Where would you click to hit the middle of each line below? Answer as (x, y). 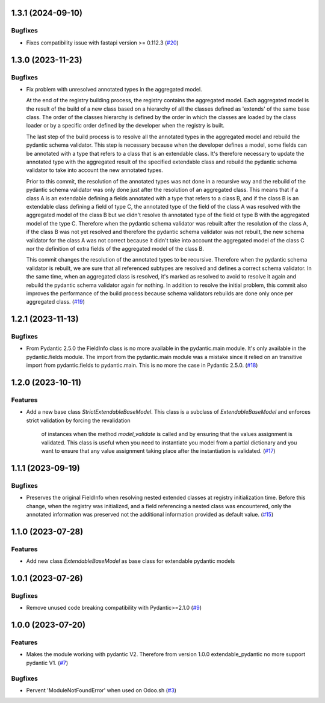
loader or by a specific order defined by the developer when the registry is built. (125, 126)
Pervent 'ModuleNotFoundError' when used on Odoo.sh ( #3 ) (101, 690)
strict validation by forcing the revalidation (78, 420)
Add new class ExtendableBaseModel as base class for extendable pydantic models (131, 561)
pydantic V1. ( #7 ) (47, 663)
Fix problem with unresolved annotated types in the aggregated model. (114, 89)
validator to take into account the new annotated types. (95, 170)
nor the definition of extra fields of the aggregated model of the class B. (115, 248)
